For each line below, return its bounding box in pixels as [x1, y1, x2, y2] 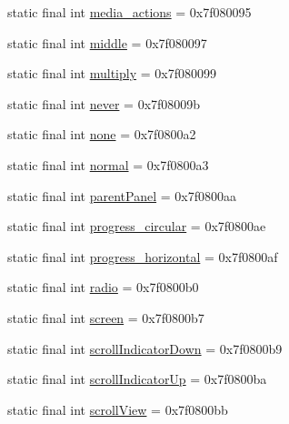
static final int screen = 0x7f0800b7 [7, 308, 204, 327]
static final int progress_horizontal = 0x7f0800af [7, 247, 278, 266]
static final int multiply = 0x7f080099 [7, 64, 216, 83]
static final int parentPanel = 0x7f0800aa [7, 186, 236, 205]
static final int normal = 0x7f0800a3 [7, 155, 209, 174]
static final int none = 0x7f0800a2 [7, 125, 196, 144]
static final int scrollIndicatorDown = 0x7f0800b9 [7, 338, 283, 358]
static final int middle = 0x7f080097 [7, 33, 207, 52]
